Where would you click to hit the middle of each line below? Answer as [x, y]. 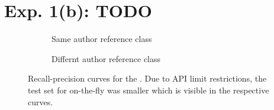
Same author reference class [102, 39]
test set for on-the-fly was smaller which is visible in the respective [149, 90]
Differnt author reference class [106, 58]
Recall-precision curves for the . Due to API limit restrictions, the [147, 78]
